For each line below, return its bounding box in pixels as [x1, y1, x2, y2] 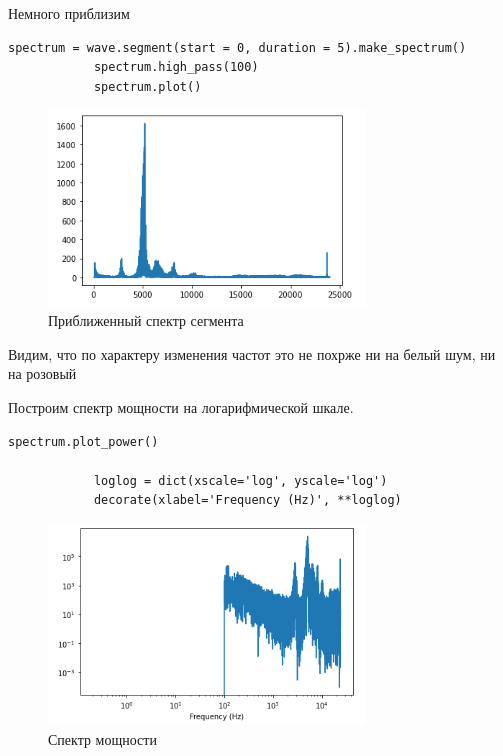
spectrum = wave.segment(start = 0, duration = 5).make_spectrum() [8, 40, 467, 55]
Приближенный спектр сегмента [48, 310, 244, 331]
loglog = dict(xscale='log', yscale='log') [93, 473, 388, 488]
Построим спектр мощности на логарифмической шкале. [8, 396, 354, 417]
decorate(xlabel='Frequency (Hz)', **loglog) [93, 493, 402, 508]
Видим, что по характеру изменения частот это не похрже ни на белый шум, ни [8, 343, 496, 364]
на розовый [8, 363, 77, 384]
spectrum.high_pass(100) [93, 60, 259, 75]
